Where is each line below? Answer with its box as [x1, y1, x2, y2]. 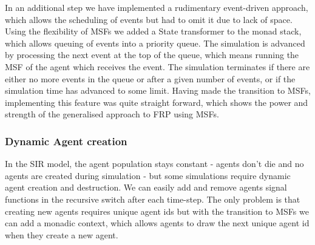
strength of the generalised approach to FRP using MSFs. [5, 108, 219, 120]
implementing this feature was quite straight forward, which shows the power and [5, 96, 308, 108]
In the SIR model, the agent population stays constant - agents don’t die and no [5, 157, 304, 170]
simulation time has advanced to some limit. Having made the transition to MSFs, [5, 84, 311, 97]
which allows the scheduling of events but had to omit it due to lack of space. [5, 13, 293, 25]
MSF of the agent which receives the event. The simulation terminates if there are [5, 60, 310, 73]
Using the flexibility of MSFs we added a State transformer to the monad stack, [5, 25, 302, 38]
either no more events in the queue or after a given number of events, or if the [5, 72, 296, 85]
